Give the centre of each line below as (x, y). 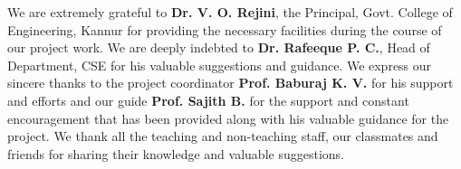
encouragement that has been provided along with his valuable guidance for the (228, 118)
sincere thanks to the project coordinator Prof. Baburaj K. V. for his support (230, 83)
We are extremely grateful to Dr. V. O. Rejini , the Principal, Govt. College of (230, 12)
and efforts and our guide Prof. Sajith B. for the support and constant (208, 100)
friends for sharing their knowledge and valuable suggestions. (176, 153)
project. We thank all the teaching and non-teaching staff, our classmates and (223, 136)
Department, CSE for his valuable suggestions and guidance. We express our (220, 65)
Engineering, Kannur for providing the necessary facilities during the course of (225, 29)
